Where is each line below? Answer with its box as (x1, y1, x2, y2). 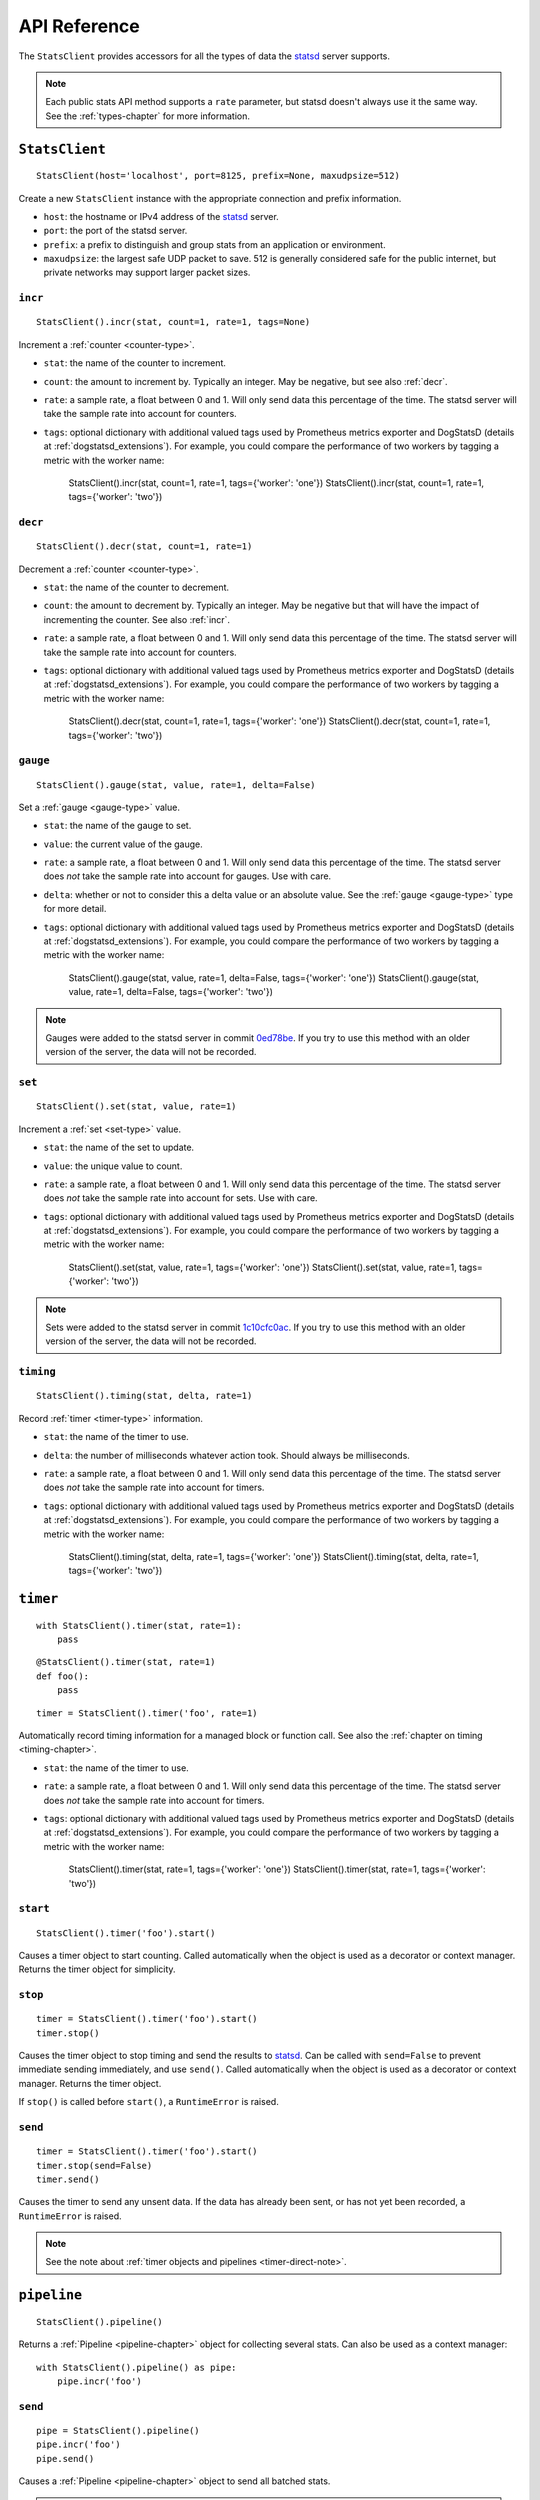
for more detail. (43, 903, 107, 915)
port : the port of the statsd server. (43, 225, 188, 237)
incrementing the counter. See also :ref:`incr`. (43, 613, 230, 625)
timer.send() (36, 2173, 100, 2185)
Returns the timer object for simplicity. (18, 1963, 176, 1975)
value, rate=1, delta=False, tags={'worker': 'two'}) (68, 986, 274, 998)
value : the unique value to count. (43, 1160, 183, 1172)
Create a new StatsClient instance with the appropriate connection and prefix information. (18, 192, 402, 204)
